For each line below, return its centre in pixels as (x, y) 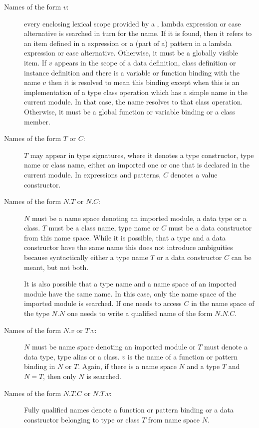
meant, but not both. (56, 267)
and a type (203, 366)
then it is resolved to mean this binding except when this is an (144, 82)
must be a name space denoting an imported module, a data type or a (139, 218)
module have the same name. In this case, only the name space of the (130, 293)
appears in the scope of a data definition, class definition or (145, 62)
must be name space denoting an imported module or (114, 347)
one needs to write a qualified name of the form (140, 313)
